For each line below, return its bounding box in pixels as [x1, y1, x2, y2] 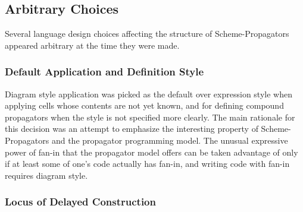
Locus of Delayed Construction [5, 194, 156, 209]
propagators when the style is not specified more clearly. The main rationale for [5, 110, 295, 123]
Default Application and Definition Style [5, 64, 204, 79]
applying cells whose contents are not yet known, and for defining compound [5, 99, 284, 112]
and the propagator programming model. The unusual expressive [51, 134, 288, 146]
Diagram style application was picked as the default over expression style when [5, 87, 292, 100]
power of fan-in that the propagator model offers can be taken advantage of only [5, 145, 298, 158]
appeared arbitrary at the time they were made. [5, 39, 180, 51]
